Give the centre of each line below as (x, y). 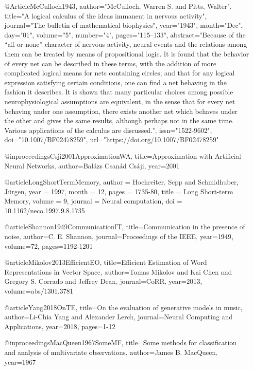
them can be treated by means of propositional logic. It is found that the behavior (127, 53)
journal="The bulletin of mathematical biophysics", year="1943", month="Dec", (124, 25)
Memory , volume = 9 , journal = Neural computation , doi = (93, 201)
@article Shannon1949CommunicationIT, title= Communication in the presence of (125, 227)
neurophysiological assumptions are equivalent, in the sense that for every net (120, 101)
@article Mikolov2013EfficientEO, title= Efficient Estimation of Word (106, 262)
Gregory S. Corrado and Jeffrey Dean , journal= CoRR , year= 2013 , (103, 281)
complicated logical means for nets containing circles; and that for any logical (119, 73)
